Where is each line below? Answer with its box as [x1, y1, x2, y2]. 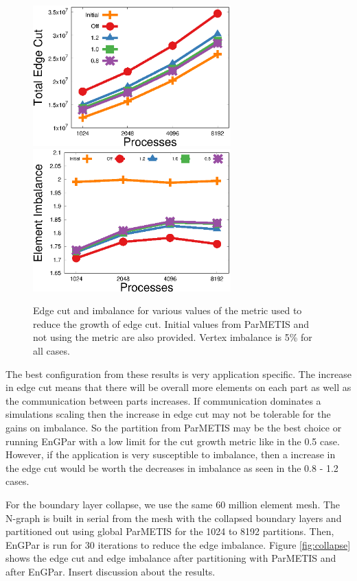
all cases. [33, 343, 70, 357]
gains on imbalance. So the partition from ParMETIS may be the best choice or [5, 420, 342, 434]
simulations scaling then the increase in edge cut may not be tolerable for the [5, 407, 331, 421]
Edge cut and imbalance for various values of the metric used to [33, 303, 302, 318]
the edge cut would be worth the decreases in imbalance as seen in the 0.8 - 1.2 [5, 460, 338, 475]
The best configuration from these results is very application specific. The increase [5, 366, 352, 381]
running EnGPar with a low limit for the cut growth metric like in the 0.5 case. [5, 434, 340, 448]
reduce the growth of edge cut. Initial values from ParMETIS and [33, 316, 309, 331]
